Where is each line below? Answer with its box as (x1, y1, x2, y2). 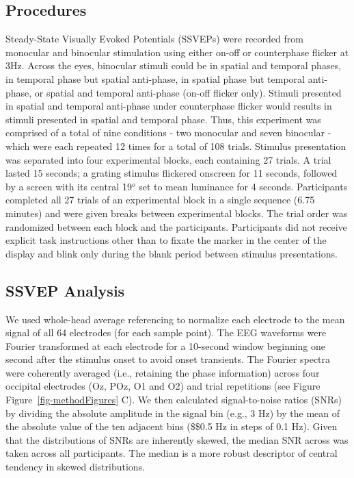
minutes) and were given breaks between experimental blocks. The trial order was (5, 205, 348, 220)
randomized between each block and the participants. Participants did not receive (5, 219, 347, 234)
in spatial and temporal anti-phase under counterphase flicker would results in (5, 99, 332, 113)
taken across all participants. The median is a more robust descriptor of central (5, 446, 338, 460)
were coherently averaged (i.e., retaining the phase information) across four (5, 365, 320, 379)
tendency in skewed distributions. (5, 460, 146, 474)
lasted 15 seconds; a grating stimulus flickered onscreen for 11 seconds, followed (5, 166, 338, 180)
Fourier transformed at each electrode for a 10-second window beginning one (5, 338, 326, 353)
